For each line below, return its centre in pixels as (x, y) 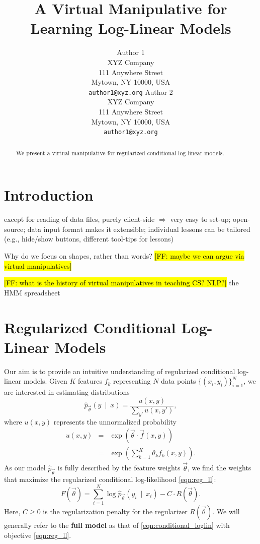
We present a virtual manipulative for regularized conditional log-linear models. (120, 153)
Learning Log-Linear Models (131, 28)
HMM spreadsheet (32, 292)
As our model (25, 468)
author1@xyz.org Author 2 (131, 92)
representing (132, 381)
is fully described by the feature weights (119, 468)
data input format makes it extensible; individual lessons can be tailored (139, 229)
